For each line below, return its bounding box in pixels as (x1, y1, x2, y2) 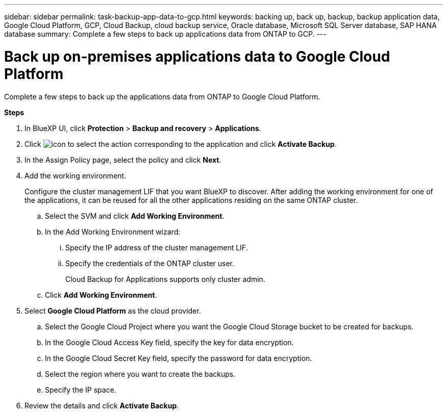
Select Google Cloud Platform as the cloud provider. (24, 306, 201, 315)
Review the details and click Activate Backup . (24, 401, 179, 410)
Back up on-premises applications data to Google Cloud (4, 47, 390, 65)
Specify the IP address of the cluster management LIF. (65, 243, 248, 252)
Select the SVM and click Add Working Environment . (45, 211, 225, 220)
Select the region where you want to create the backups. (45, 369, 236, 378)
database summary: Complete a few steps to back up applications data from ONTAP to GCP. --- (4, 30, 327, 38)
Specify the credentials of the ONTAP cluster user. (65, 258, 235, 268)
